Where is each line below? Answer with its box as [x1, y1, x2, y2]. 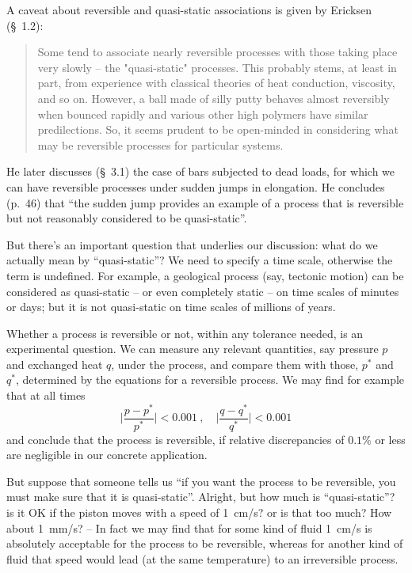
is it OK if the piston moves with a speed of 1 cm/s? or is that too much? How [6, 504, 392, 521]
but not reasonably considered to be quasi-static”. [6, 210, 247, 226]
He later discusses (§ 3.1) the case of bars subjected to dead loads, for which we [6, 163, 395, 180]
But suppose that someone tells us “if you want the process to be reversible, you [6, 472, 396, 489]
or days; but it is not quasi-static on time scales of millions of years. [6, 298, 336, 315]
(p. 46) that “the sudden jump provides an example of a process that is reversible [6, 194, 404, 211]
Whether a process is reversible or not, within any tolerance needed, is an [6, 324, 364, 341]
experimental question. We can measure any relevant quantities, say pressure [6, 340, 379, 357]
